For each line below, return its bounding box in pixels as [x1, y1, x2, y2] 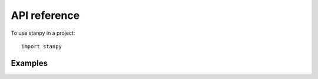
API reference [11, 9, 80, 22]
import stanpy [21, 43, 62, 50]
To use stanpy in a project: [11, 29, 75, 37]
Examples [11, 58, 48, 68]
